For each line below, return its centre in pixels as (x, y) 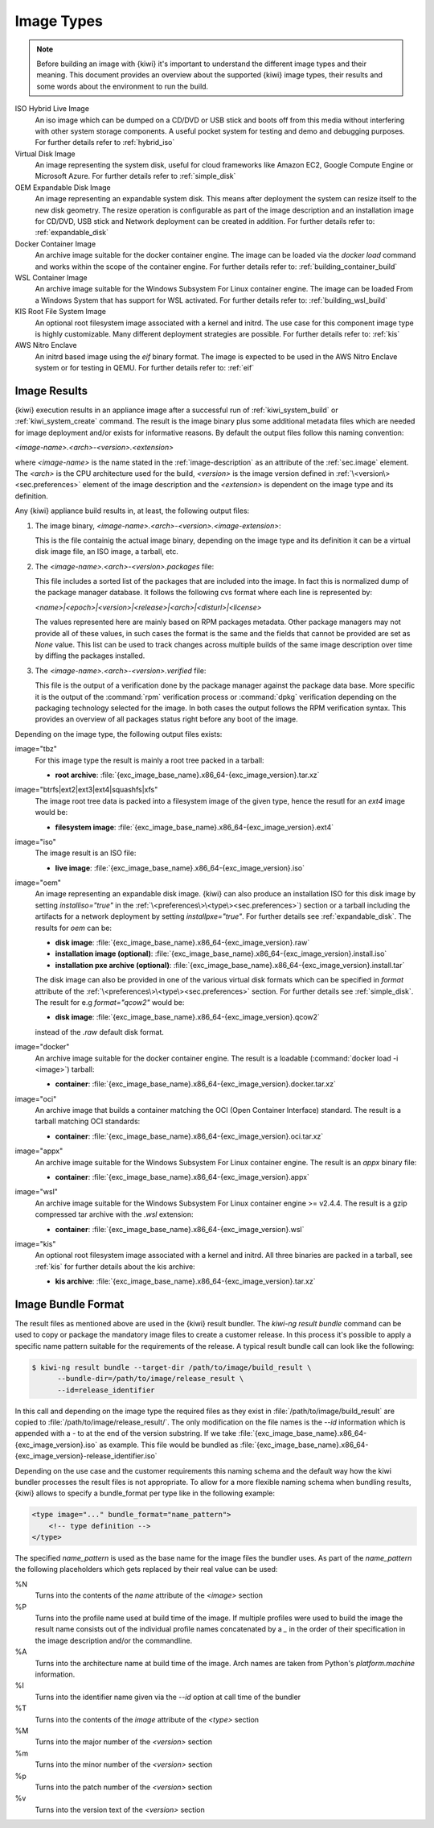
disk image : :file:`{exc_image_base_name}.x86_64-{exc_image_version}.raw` (182, 943)
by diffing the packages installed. (90, 656)
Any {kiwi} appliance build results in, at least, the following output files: (132, 511)
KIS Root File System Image (61, 312)
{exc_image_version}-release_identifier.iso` (86, 1456)
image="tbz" (36, 749)
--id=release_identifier (106, 1390)
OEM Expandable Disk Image (63, 187)
